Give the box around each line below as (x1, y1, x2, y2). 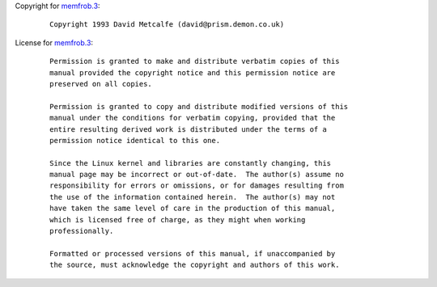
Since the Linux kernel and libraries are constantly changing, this (49, 158, 332, 167)
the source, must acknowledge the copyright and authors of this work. (49, 260, 340, 270)
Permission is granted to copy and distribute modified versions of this (49, 102, 349, 111)
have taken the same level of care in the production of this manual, (49, 204, 336, 213)
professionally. (49, 226, 114, 236)
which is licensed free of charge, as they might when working (49, 215, 306, 224)
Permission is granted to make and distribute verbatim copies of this (49, 57, 340, 66)
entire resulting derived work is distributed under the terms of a (49, 125, 327, 133)
